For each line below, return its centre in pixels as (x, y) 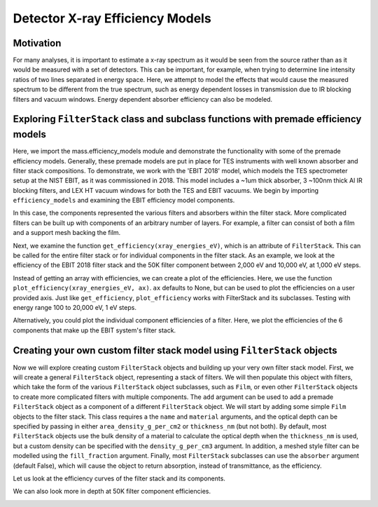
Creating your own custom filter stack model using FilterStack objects (175, 350)
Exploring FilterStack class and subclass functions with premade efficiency (187, 119)
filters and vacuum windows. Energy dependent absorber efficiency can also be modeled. (143, 99)
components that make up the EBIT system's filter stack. (94, 330)
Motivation (37, 43)
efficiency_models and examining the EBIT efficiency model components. (124, 201)
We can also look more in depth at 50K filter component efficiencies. (112, 492)
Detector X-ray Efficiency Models (112, 18)
